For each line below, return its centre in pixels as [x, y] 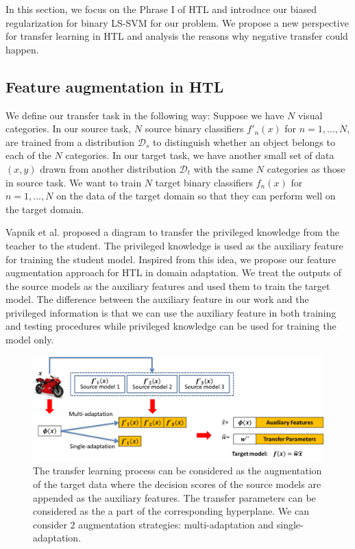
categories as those [306, 168]
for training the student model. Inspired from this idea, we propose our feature [171, 259]
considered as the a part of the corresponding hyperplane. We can [171, 511]
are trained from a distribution [70, 142]
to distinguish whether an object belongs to [244, 142]
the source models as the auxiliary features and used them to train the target [168, 285]
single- [290, 524]
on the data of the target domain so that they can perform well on [196, 196]
